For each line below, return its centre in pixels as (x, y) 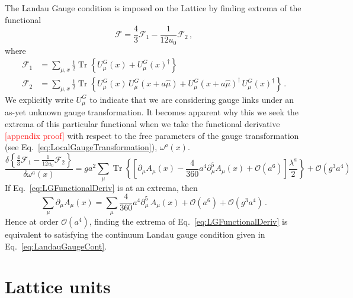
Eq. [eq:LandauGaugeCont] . (56, 246)
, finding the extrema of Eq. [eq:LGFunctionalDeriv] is (188, 221)
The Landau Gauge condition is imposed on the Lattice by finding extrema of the (153, 8)
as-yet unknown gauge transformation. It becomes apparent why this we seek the (152, 112)
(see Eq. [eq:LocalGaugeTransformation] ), (81, 147)
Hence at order (32, 221)
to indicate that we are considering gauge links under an (192, 99)
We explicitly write (39, 99)
